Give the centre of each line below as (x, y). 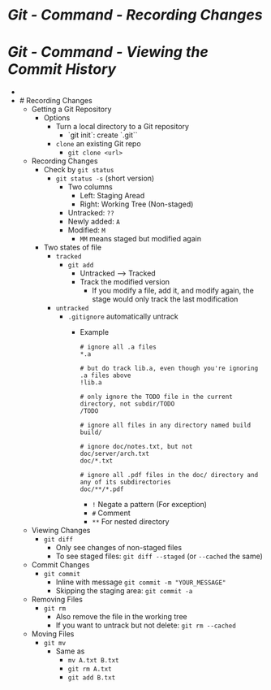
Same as (70, 651)
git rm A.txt (90, 669)
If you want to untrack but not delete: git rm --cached (146, 625)
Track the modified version (125, 282)
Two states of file (73, 247)
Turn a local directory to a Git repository (123, 127)
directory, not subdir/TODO (127, 404)
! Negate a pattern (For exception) (150, 505)
